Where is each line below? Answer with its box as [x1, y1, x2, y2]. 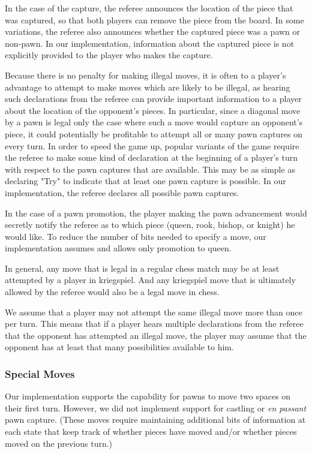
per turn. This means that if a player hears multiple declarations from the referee [5, 317, 304, 330]
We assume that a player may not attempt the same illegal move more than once [5, 305, 302, 318]
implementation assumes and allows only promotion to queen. [5, 242, 232, 254]
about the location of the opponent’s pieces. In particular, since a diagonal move [5, 104, 301, 116]
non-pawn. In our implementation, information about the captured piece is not [5, 37, 295, 49]
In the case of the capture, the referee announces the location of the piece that [5, 2, 293, 14]
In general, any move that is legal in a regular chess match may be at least [5, 261, 280, 274]
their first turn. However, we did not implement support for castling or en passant [5, 401, 307, 414]
